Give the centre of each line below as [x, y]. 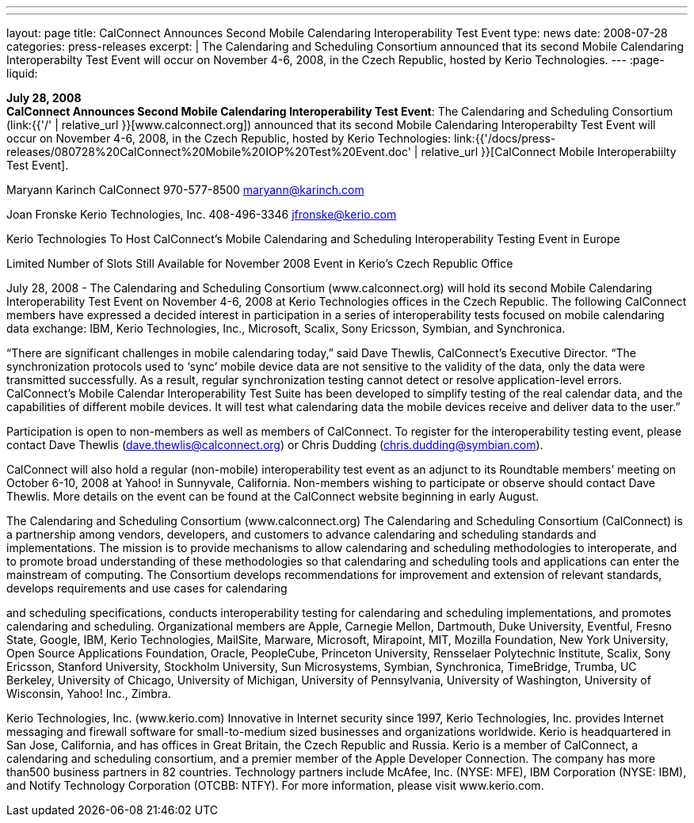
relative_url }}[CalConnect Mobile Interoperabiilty [549, 152]
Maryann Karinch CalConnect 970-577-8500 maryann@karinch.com [185, 190]
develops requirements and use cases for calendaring [147, 588]
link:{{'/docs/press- [505, 138]
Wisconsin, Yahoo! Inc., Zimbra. [89, 693]
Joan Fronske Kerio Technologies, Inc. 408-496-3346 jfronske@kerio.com [202, 214]
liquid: [22, 73]
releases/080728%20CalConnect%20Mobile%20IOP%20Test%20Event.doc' [209, 152]
